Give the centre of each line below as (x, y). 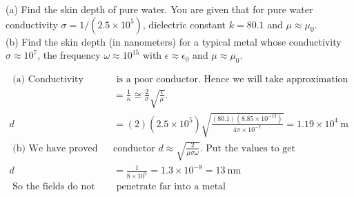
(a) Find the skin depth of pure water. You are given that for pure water (159, 9)
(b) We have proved (55, 148)
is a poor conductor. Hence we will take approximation (232, 79)
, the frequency (69, 55)
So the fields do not (54, 187)
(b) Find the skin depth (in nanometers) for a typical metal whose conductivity (174, 41)
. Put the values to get (247, 148)
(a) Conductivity (48, 79)
